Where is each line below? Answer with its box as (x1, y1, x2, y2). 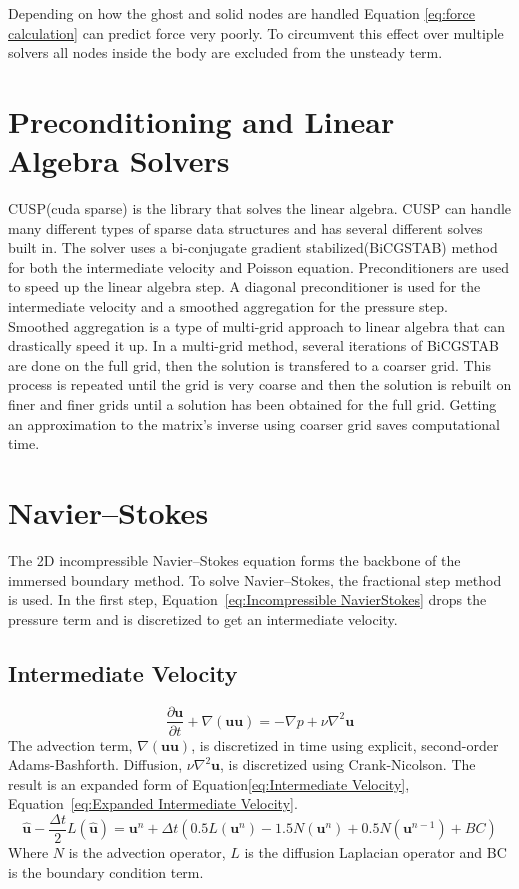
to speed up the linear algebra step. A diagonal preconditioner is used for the (8, 276, 481, 297)
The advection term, (8, 734, 133, 755)
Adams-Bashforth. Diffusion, (8, 754, 183, 775)
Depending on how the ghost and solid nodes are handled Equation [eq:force (8, 3, 476, 23)
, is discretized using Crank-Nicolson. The (220, 754, 476, 775)
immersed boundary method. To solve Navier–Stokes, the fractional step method (8, 569, 502, 590)
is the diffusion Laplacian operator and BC (244, 842, 507, 863)
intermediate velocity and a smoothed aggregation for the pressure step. (8, 296, 448, 317)
